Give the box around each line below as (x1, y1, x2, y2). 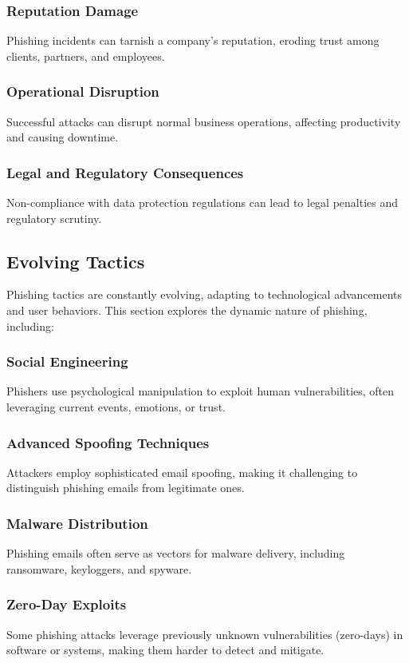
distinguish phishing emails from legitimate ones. (6, 479, 245, 496)
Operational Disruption (6, 81, 159, 101)
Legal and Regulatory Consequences (6, 162, 244, 182)
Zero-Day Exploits (6, 594, 127, 614)
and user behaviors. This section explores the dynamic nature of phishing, (6, 302, 368, 319)
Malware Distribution (6, 513, 148, 533)
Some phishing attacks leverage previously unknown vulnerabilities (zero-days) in (6, 625, 403, 642)
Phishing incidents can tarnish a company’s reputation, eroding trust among (6, 32, 380, 49)
